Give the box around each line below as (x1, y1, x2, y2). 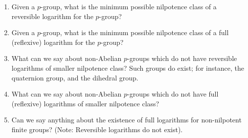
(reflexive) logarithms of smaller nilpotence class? (11, 98, 159, 108)
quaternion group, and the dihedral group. (11, 72, 138, 82)
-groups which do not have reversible (127, 53, 237, 63)
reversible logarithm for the (11, 11, 93, 21)
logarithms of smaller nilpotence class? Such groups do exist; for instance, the (11, 62, 244, 73)
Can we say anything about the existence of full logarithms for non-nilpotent (11, 115, 242, 125)
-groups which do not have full (127, 89, 219, 99)
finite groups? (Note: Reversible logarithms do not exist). (11, 124, 183, 134)
